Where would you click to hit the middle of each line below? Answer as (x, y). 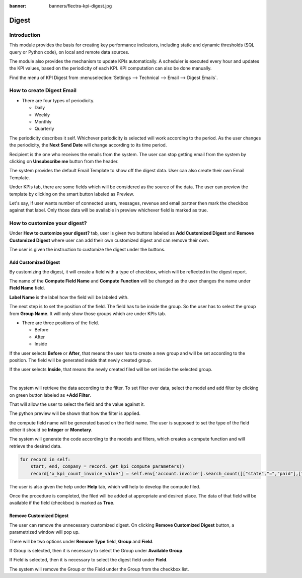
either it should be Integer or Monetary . (51, 430)
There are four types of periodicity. (58, 100)
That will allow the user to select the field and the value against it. (77, 404)
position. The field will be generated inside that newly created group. (81, 360)
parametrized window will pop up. (45, 532)
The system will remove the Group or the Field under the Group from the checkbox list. (99, 569)
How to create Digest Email (43, 91)
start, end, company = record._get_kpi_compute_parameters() (107, 466)
